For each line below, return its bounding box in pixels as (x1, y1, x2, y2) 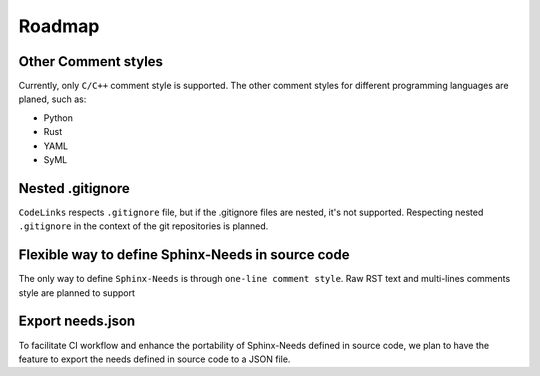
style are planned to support (18, 286, 135, 299)
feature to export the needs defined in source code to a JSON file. (18, 353, 291, 365)
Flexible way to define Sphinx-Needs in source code (18, 246, 350, 264)
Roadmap (18, 15, 100, 37)
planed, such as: (18, 93, 87, 105)
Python (43, 111, 74, 124)
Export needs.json (18, 313, 136, 330)
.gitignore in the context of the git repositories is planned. (18, 220, 269, 232)
